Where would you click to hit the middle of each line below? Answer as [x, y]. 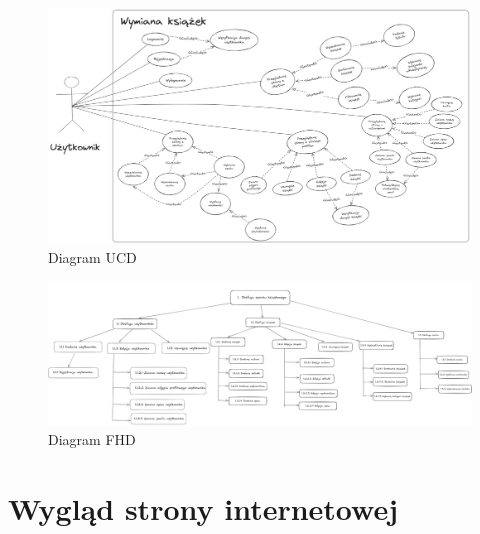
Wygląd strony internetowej [203, 508]
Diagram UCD [92, 257]
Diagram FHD [92, 439]
